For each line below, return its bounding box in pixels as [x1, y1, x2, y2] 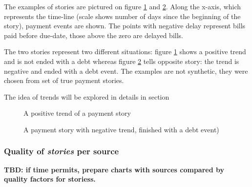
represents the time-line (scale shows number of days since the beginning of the [4, 11, 241, 21]
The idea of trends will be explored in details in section [4, 91, 169, 102]
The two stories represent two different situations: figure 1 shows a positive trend [4, 46, 246, 57]
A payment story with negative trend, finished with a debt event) [23, 124, 219, 134]
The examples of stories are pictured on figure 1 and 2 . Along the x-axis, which [4, 1, 241, 11]
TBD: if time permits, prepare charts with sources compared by [4, 164, 224, 174]
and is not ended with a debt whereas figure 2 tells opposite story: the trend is [4, 56, 239, 66]
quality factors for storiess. [4, 174, 96, 184]
